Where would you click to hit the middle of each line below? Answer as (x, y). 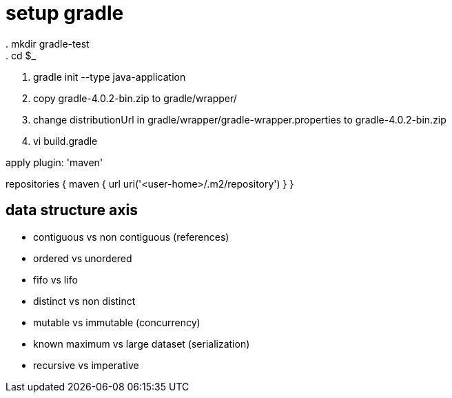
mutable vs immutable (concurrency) (117, 322)
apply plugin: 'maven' (54, 162)
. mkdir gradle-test (48, 43)
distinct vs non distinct (84, 301)
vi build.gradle (65, 141)
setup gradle (65, 13)
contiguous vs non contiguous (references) (131, 237)
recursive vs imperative (86, 365)
